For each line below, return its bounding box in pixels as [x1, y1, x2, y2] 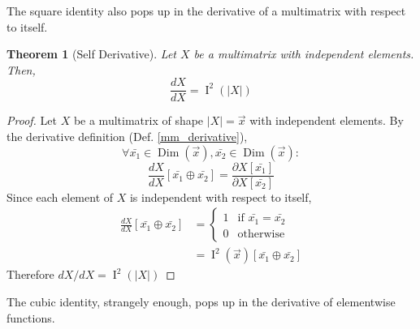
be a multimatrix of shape [73, 112, 204, 129]
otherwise [237, 228, 285, 240]
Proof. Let [6, 112, 57, 129]
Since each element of [6, 188, 114, 205]
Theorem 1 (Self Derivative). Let [6, 45, 176, 62]
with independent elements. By [249, 112, 404, 129]
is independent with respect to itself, [129, 188, 312, 205]
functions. [6, 309, 55, 326]
